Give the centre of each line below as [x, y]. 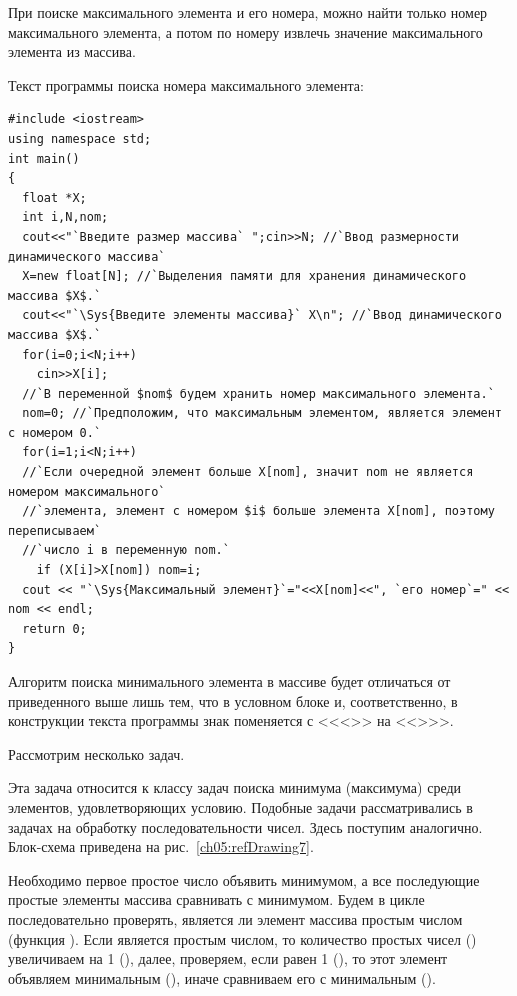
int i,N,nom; [65, 217]
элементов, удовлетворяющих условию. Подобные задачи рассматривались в [240, 806]
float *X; [54, 197]
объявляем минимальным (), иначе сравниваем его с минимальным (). [222, 977]
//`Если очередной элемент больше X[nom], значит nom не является [248, 472]
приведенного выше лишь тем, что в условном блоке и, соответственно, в [233, 700]
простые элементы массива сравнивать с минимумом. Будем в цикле [216, 899]
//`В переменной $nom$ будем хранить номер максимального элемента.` [258, 393]
